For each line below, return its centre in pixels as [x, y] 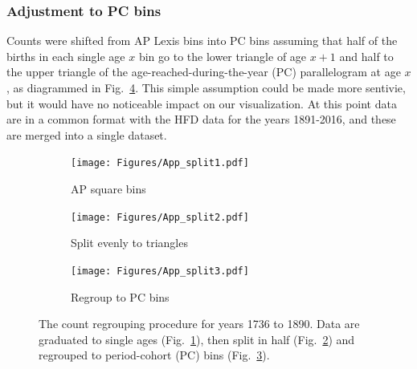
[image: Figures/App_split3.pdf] [160, 271]
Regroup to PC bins [120, 296]
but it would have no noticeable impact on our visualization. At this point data [202, 103]
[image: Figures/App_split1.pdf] [160, 163]
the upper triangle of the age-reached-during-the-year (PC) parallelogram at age [204, 72]
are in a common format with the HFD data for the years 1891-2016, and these [201, 119]
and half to [366, 56]
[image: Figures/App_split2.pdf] [160, 217]
